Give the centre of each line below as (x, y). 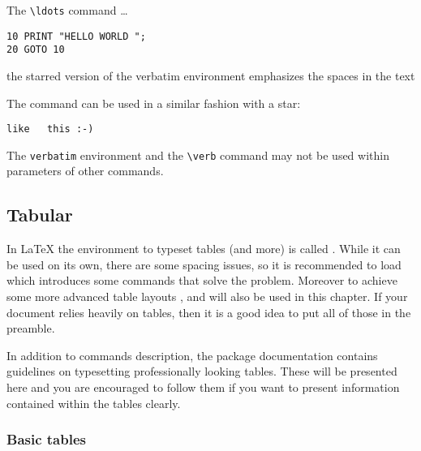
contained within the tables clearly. (94, 403)
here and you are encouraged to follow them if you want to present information (203, 387)
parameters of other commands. (85, 171)
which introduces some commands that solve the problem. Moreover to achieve (202, 280)
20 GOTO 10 (36, 50)
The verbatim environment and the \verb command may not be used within (198, 155)
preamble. (31, 328)
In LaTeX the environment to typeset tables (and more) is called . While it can (204, 249)
